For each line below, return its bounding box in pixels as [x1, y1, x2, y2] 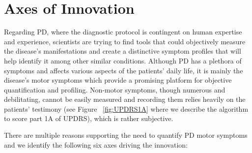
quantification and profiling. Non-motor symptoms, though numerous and [4, 84, 225, 94]
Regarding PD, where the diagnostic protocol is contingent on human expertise [4, 27, 242, 37]
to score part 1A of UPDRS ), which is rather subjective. [4, 113, 173, 123]
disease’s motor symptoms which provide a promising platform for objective [4, 75, 232, 85]
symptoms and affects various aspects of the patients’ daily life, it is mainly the [4, 65, 243, 75]
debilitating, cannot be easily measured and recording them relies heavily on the [4, 94, 246, 104]
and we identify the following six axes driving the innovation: [4, 139, 188, 150]
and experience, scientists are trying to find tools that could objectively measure [4, 36, 246, 46]
